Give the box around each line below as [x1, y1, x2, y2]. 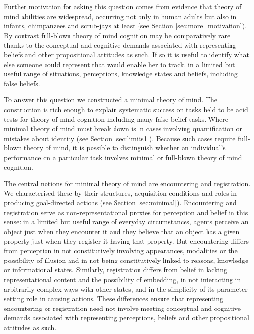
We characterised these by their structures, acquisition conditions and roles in [4, 188, 237, 198]
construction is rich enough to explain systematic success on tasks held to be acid [4, 104, 248, 114]
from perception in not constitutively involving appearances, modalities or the [4, 245, 238, 256]
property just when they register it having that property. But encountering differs [4, 236, 249, 246]
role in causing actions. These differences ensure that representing [26, 293, 223, 304]
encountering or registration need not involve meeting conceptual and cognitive [4, 303, 241, 313]
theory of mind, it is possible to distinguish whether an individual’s [23, 143, 226, 153]
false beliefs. [4, 78, 40, 88]
